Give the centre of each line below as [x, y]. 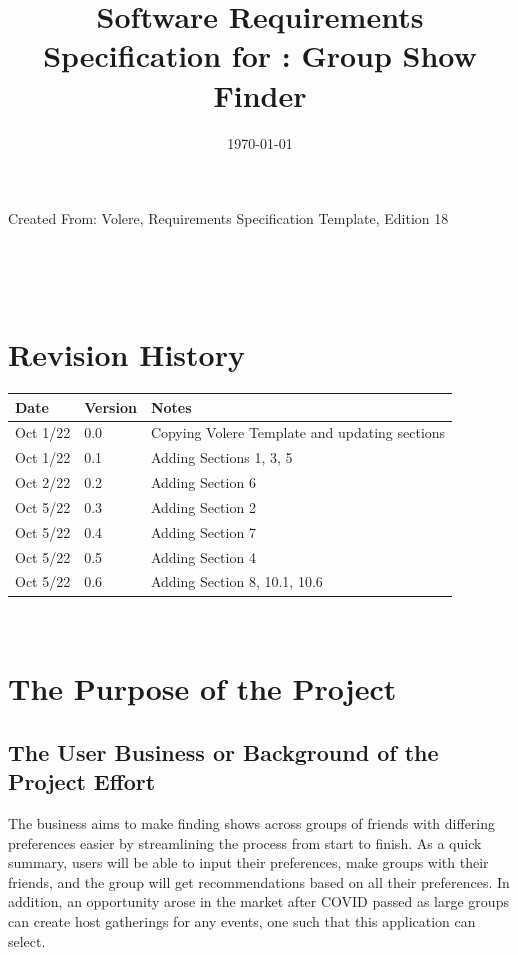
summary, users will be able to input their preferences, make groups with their [248, 862]
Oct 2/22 [43, 482]
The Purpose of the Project [202, 688]
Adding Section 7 [203, 531]
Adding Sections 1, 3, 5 [221, 457]
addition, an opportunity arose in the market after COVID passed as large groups [258, 901]
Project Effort [82, 781]
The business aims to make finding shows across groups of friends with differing [252, 823]
